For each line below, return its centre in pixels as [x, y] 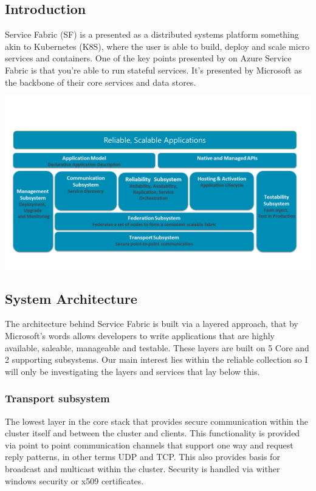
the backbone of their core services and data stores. [101, 82]
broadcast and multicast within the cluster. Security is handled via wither [143, 469]
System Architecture [71, 298]
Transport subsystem [57, 398]
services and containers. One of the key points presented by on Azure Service [148, 58]
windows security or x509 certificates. [74, 480]
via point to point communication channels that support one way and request [149, 445]
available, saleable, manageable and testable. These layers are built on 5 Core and [157, 347]
